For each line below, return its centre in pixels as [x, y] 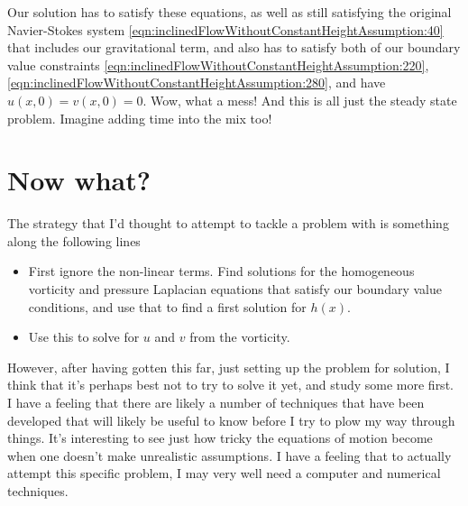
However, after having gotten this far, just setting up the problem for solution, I [229, 367]
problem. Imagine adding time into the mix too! [140, 118]
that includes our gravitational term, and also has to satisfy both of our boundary [234, 47]
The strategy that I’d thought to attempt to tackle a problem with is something [228, 223]
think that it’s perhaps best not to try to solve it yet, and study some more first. [230, 385]
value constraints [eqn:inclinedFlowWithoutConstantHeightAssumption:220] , [218, 64]
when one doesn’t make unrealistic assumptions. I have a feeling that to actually [229, 455]
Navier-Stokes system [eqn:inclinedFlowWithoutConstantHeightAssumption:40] [225, 29]
